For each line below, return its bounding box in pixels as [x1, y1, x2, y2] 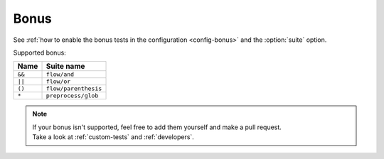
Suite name [46, 61, 85, 71]
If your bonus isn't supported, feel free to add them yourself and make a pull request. [32, 123, 282, 131]
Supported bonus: [13, 48, 67, 57]
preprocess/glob [46, 92, 99, 99]
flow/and [46, 71, 75, 78]
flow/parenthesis [46, 85, 102, 92]
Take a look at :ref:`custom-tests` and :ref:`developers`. [32, 133, 195, 141]
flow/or [46, 78, 71, 85]
